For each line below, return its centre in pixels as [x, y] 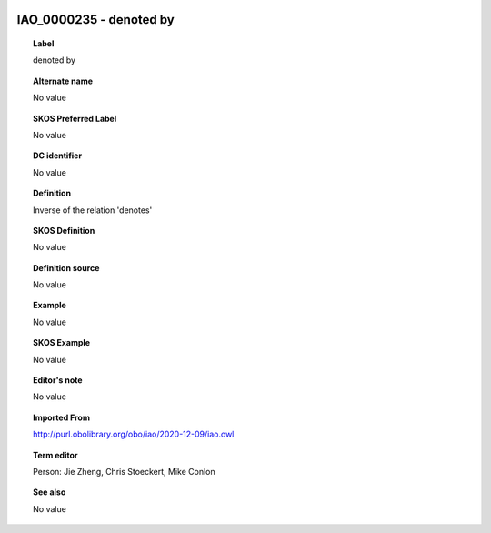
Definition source [66, 267]
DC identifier [57, 156]
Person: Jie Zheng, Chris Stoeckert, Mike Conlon [124, 472]
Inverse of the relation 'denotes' [93, 210]
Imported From [62, 417]
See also [50, 492]
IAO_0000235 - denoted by [95, 20]
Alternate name [63, 81]
